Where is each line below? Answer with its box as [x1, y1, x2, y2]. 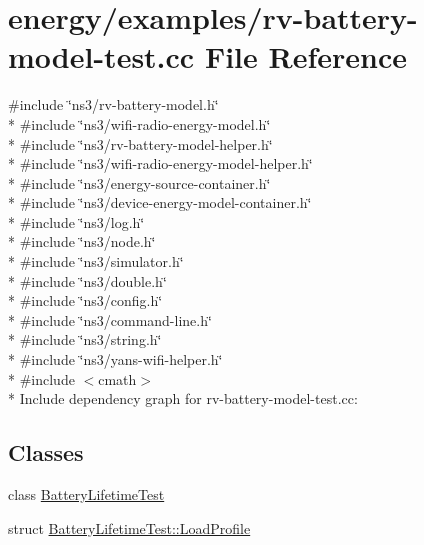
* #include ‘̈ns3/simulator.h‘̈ [8, 251, 184, 272]
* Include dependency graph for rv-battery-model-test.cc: [8, 388, 358, 409]
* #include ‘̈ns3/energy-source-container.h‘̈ [8, 172, 271, 193]
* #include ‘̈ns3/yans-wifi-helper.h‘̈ [8, 349, 223, 370]
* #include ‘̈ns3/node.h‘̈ [8, 231, 156, 252]
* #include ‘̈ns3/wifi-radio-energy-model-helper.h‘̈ [8, 153, 313, 174]
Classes [8, 437, 84, 468]
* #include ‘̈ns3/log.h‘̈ [8, 211, 145, 232]
